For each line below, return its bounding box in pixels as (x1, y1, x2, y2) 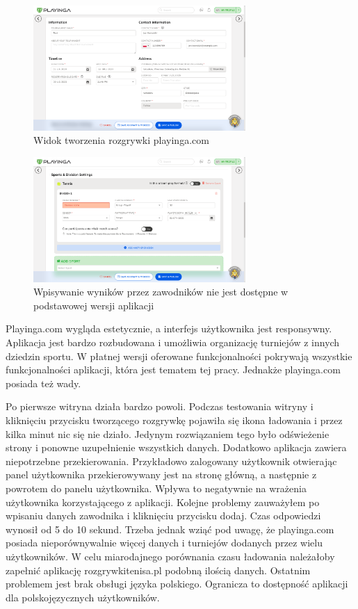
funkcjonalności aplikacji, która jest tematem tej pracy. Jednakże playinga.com (6, 362, 341, 377)
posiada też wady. (6, 375, 81, 390)
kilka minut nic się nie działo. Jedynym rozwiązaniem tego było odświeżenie (6, 426, 329, 441)
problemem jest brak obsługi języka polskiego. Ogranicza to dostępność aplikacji (6, 576, 348, 591)
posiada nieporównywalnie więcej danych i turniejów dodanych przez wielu (6, 535, 323, 550)
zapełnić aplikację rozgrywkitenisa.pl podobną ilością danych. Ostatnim (6, 562, 311, 577)
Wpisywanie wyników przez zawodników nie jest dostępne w (33, 284, 288, 299)
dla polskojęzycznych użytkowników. (6, 590, 160, 604)
